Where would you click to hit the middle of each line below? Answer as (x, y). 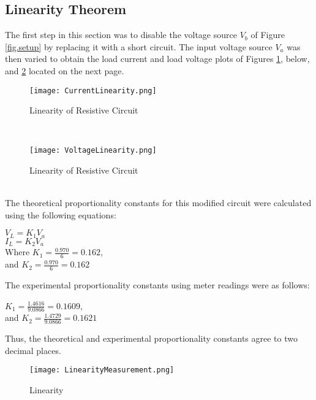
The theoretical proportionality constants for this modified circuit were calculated (158, 203)
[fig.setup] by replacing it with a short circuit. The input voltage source (139, 46)
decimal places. (33, 350)
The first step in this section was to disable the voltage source (121, 35)
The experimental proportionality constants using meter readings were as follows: (157, 285)
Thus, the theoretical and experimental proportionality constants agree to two (151, 338)
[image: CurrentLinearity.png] (93, 90)
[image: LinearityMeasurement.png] (102, 370)
